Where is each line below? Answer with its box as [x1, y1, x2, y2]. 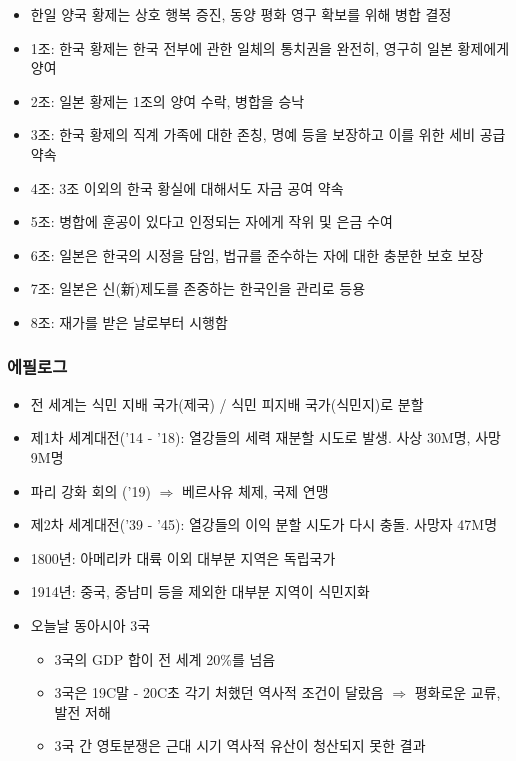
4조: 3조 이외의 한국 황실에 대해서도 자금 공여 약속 [30, 177, 344, 198]
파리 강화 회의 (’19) [30, 480, 151, 501]
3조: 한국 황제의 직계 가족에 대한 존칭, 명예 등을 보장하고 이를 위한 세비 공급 [30, 124, 506, 145]
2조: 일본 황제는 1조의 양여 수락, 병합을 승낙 [30, 90, 305, 111]
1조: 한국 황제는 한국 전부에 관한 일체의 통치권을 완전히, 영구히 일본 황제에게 [30, 37, 510, 58]
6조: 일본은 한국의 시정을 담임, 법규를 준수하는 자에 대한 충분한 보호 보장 [30, 244, 484, 265]
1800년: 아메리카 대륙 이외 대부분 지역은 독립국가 [30, 547, 336, 568]
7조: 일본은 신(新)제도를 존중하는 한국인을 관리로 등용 [30, 278, 366, 299]
